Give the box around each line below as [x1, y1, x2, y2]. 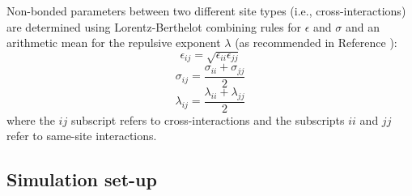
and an [345, 18, 380, 35]
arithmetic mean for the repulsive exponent [6, 34, 221, 51]
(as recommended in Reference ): [235, 34, 397, 51]
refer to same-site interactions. [6, 127, 157, 144]
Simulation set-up [6, 167, 157, 192]
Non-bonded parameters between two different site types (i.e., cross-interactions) [6, 2, 406, 19]
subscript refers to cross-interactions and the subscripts [70, 111, 345, 128]
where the [6, 111, 55, 128]
